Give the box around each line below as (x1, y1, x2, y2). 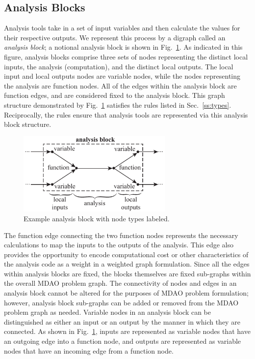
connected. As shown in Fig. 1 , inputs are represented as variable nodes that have (4, 326, 251, 336)
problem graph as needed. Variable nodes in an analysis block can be (4, 307, 211, 317)
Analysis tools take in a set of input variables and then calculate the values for (4, 23, 240, 33)
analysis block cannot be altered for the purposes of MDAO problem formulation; (4, 288, 249, 298)
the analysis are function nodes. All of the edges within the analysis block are (4, 80, 237, 90)
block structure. (4, 119, 51, 129)
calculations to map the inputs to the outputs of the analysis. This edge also (4, 239, 233, 250)
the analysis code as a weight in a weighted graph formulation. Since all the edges (4, 259, 250, 269)
